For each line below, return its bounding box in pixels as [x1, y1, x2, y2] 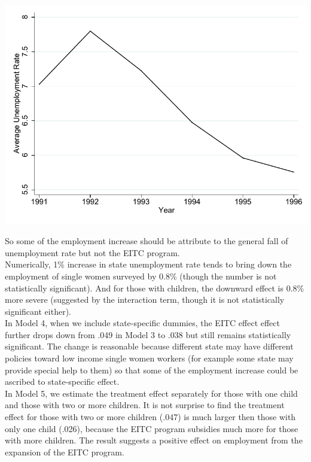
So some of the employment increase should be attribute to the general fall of [5, 235, 288, 247]
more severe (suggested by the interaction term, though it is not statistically [5, 293, 285, 306]
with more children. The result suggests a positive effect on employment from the [5, 434, 303, 446]
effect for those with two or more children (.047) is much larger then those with [5, 411, 296, 423]
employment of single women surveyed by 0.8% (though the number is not [5, 269, 277, 282]
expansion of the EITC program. [5, 445, 124, 458]
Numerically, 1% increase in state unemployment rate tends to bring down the [5, 258, 292, 270]
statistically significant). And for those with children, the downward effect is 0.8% [5, 281, 304, 294]
